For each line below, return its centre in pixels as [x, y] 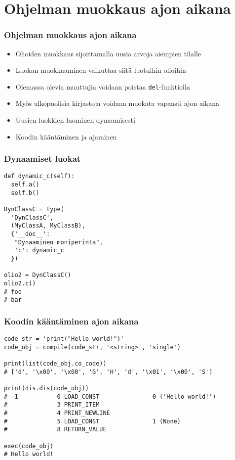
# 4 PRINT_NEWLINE [57, 413]
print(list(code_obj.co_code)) [55, 364]
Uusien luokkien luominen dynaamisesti [75, 120]
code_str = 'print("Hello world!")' [64, 339]
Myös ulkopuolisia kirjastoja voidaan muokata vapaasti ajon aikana [117, 103]
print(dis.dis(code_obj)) [46, 389]
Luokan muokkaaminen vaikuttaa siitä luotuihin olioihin [101, 70]
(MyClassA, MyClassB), [48, 226]
